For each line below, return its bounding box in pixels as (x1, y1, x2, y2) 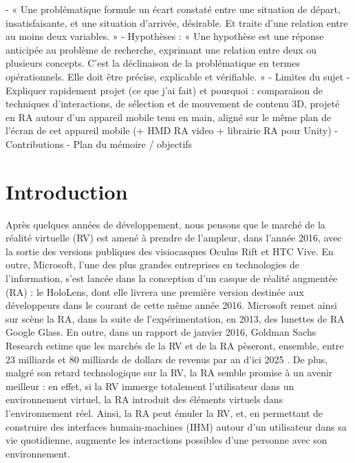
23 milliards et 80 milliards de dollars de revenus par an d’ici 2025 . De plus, (6, 352, 328, 366)
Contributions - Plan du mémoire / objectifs (6, 136, 193, 151)
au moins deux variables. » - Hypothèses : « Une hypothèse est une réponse (6, 29, 324, 43)
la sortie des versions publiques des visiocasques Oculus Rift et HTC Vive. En (6, 244, 334, 258)
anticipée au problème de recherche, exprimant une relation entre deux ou (6, 42, 317, 56)
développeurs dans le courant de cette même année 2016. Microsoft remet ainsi (6, 298, 337, 312)
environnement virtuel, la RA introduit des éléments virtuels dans (6, 392, 283, 407)
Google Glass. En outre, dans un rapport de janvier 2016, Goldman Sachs (6, 325, 316, 339)
